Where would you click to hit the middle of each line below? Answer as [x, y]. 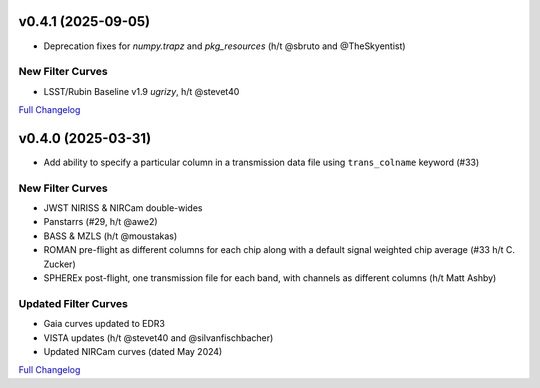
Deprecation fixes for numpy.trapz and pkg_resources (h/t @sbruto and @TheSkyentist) [224, 46]
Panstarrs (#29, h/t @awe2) [101, 222]
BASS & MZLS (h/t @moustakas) [110, 236]
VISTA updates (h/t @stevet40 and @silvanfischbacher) [158, 337]
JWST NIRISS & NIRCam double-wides [123, 208]
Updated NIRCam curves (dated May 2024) [133, 351]
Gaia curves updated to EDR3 [104, 324]
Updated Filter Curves [73, 303]
